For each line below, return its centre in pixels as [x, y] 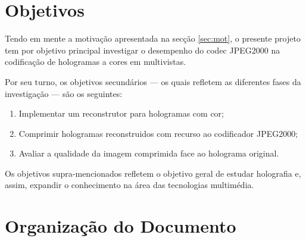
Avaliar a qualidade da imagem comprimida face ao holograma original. [149, 153]
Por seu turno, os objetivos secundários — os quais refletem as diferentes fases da [153, 81]
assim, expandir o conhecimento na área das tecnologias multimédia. [129, 185]
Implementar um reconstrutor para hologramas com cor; [121, 113]
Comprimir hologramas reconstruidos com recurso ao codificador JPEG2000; [158, 133]
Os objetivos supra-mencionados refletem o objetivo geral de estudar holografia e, [153, 173]
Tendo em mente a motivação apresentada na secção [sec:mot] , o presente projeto [153, 38]
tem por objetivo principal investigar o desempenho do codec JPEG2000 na [143, 50]
